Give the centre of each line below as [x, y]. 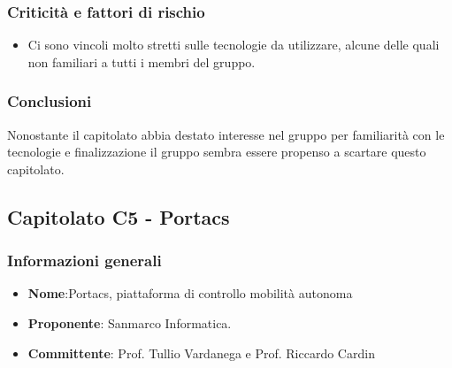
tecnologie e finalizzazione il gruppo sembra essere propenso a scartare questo [217, 152]
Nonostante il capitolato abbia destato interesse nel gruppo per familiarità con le [226, 134]
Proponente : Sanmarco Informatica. [130, 323]
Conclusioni [50, 101]
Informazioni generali [84, 261]
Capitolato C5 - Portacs [119, 216]
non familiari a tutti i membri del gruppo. [142, 61]
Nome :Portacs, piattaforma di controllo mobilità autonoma [190, 293]
